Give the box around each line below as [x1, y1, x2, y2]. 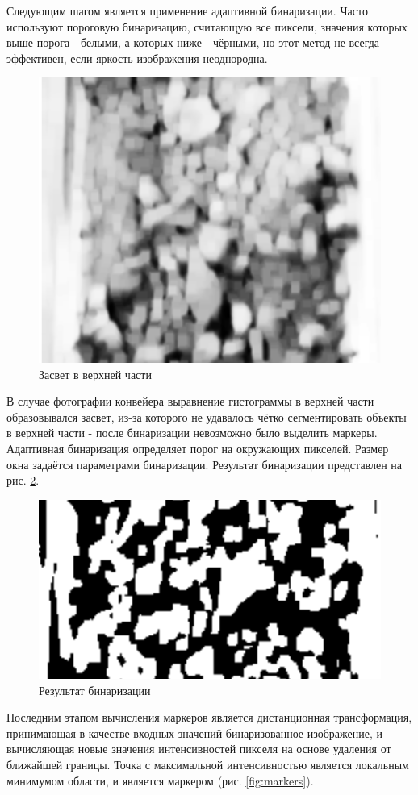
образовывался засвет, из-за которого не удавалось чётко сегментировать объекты [6, 408, 407, 425]
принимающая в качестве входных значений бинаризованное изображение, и [6, 724, 382, 741]
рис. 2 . [6, 472, 40, 489]
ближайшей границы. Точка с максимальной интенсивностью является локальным [6, 756, 409, 772]
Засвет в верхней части [39, 365, 152, 382]
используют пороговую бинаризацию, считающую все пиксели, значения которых [6, 18, 408, 35]
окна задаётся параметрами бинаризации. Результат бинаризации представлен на [6, 456, 403, 472]
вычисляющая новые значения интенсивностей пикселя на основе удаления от [6, 740, 391, 757]
